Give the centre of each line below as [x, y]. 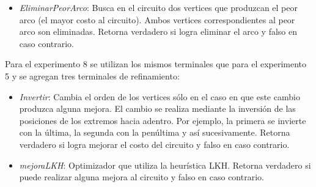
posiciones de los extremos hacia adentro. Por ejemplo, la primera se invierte [163, 120]
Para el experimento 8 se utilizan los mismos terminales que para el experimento [156, 64]
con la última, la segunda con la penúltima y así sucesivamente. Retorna [155, 132]
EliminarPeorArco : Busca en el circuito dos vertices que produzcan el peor [159, 7]
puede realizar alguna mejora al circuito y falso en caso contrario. [141, 177]
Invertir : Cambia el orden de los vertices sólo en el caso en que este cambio [160, 96]
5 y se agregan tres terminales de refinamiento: [92, 75]
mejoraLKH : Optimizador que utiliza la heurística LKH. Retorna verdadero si [165, 165]
